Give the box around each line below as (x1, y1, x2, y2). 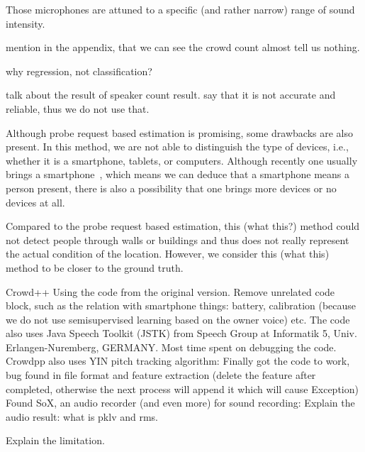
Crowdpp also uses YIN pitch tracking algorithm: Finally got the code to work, (6, 353, 350, 368)
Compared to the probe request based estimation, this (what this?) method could (6, 219, 360, 233)
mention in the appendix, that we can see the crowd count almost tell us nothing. (6, 40, 360, 55)
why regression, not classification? (6, 63, 152, 78)
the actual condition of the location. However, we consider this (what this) (6, 246, 330, 261)
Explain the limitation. (6, 433, 105, 448)
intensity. (6, 16, 45, 31)
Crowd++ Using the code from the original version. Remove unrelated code (6, 284, 335, 299)
